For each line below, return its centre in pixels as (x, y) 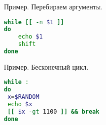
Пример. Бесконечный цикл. (46, 66)
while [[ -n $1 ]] (34, 22)
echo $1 (30, 37)
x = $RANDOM (23, 97)
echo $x (20, 104)
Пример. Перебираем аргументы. (53, 6)
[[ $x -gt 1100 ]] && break (53, 111)
